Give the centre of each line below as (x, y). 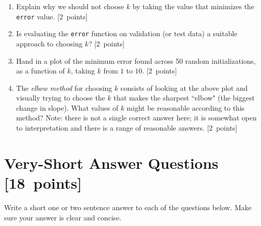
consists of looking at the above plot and (184, 87)
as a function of (40, 71)
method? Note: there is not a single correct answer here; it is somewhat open (136, 118)
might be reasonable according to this (186, 107)
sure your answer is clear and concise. (63, 217)
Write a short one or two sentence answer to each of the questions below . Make (128, 207)
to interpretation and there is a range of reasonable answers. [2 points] (127, 128)
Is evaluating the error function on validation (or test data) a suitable (127, 33)
